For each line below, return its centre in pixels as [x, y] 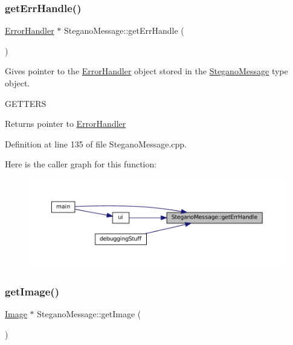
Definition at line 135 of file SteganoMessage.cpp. [96, 143]
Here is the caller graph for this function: [81, 164]
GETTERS [26, 103]
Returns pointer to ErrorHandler [66, 124]
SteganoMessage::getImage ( [89, 314]
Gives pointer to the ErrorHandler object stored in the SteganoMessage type [146, 71]
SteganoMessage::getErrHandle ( [124, 31]
